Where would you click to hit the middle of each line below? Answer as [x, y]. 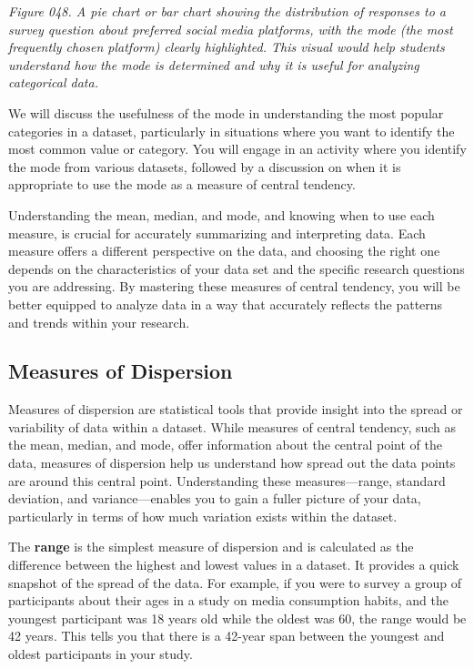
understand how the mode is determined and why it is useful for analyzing [214, 64]
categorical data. [53, 82]
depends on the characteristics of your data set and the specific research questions [237, 268]
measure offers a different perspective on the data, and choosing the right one [224, 251]
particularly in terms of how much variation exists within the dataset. [203, 516]
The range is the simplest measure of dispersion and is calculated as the [211, 547]
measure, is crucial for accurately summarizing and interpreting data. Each [217, 233]
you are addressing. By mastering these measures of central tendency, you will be [234, 286]
